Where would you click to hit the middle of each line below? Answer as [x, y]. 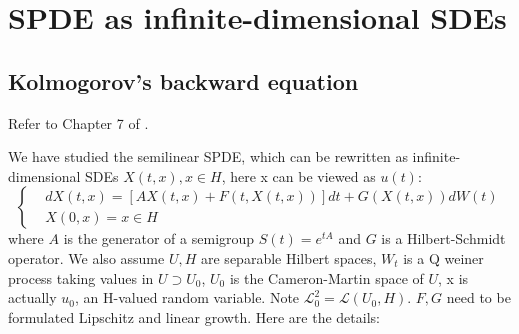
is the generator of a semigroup [159, 238]
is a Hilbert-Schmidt [443, 238]
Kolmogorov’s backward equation [183, 80]
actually [32, 297]
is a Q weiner [443, 257]
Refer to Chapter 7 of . [78, 122]
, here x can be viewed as [298, 175]
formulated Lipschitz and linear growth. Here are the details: [194, 316]
